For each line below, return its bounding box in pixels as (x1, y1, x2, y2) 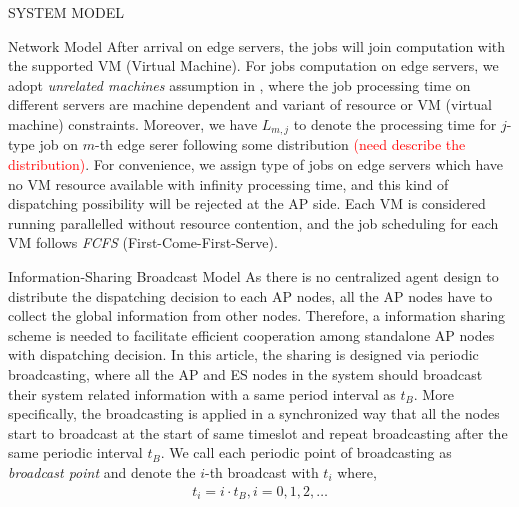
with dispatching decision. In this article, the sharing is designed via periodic (8, 344, 479, 365)
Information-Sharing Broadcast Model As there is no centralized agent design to (8, 265, 499, 286)
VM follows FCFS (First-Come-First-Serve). (8, 232, 278, 253)
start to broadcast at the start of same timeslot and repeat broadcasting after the (8, 422, 508, 443)
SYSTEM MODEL (8, 2, 124, 22)
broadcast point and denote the (8, 461, 196, 482)
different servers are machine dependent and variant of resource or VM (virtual (8, 94, 492, 115)
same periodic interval (8, 442, 143, 463)
